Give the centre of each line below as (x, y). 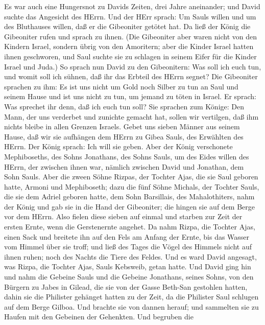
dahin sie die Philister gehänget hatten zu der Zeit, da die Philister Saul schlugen (131, 297)
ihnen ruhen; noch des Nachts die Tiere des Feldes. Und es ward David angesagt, (130, 256)
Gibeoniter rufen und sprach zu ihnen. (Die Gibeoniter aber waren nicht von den (131, 36)
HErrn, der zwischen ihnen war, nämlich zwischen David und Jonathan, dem (124, 166)
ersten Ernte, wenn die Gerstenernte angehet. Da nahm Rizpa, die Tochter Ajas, (130, 227)
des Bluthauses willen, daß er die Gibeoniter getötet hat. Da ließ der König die (127, 26)
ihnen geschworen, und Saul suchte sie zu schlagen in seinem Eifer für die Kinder (130, 56)
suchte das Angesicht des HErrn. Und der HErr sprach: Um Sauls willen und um (130, 16)
